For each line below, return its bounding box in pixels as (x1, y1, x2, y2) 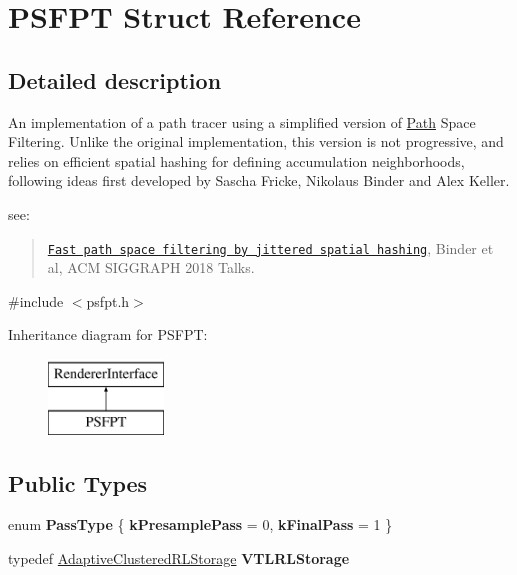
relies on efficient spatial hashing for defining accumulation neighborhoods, (8, 150, 465, 171)
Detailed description (8, 64, 222, 95)
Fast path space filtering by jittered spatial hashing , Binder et (47, 237, 494, 258)
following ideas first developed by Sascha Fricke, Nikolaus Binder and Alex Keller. (8, 170, 510, 191)
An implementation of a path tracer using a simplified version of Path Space (8, 111, 476, 132)
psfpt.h (86, 290, 130, 311)
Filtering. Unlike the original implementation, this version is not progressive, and (8, 131, 504, 152)
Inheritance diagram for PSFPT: (8, 324, 208, 345)
